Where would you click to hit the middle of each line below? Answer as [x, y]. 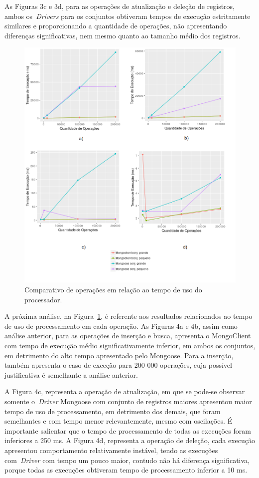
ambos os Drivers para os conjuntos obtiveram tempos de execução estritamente [128, 16]
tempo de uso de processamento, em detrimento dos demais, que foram [113, 411]
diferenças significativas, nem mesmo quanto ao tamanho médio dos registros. [123, 35]
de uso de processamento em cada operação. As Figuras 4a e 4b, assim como [121, 326]
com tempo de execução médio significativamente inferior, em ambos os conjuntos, [130, 346]
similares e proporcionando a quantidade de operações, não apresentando [116, 26]
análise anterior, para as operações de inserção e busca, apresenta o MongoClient [128, 336]
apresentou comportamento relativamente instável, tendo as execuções [111, 450]
